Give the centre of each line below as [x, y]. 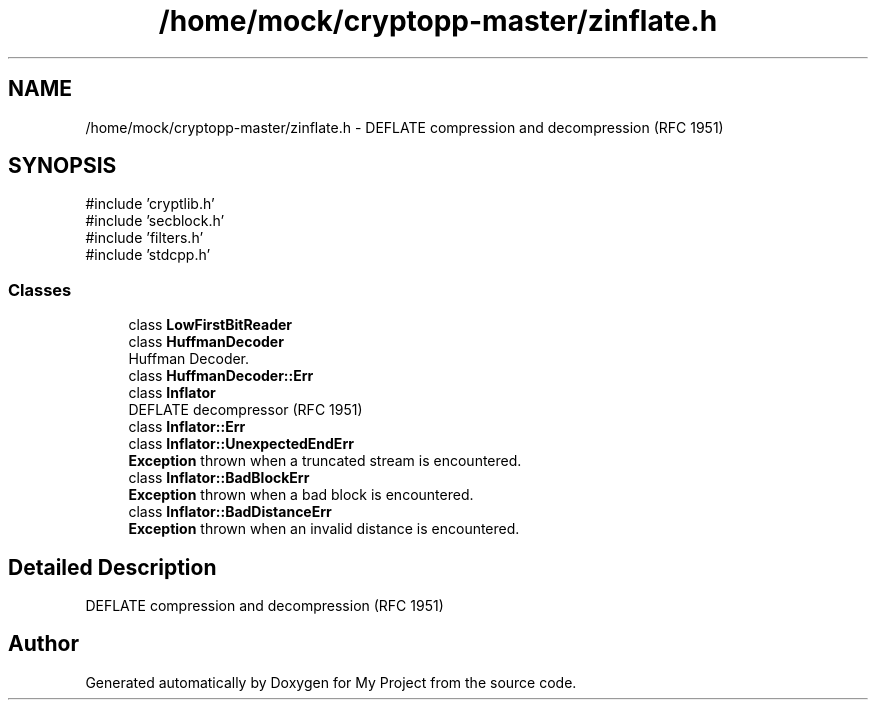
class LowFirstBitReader [210, 325]
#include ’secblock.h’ [155, 221]
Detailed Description [112, 567]
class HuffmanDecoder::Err [221, 376]
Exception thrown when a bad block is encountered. [301, 495]
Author [43, 644]
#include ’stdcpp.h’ [148, 255]
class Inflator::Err [187, 427]
